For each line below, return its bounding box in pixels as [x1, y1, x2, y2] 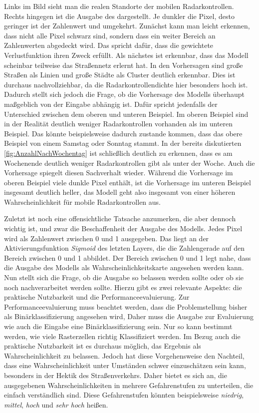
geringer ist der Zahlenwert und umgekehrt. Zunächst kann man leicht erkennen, [4, 20, 250, 31]
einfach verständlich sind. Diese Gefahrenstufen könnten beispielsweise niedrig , [4, 390, 244, 400]
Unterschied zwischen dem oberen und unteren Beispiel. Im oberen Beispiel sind [4, 108, 249, 119]
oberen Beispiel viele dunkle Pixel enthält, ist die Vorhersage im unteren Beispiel [4, 177, 251, 187]
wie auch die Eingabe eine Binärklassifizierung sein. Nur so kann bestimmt [4, 321, 233, 331]
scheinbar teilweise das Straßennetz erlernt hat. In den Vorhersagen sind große [4, 59, 243, 70]
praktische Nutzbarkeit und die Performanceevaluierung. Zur [4, 292, 190, 302]
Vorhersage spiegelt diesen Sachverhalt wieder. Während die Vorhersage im [4, 167, 233, 178]
